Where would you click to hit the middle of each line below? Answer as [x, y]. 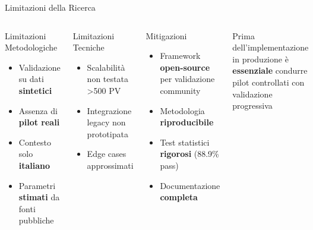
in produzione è [260, 59]
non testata [108, 79]
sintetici [35, 90]
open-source [185, 67]
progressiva [252, 105]
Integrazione [109, 110]
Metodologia [182, 110]
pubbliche [36, 220]
